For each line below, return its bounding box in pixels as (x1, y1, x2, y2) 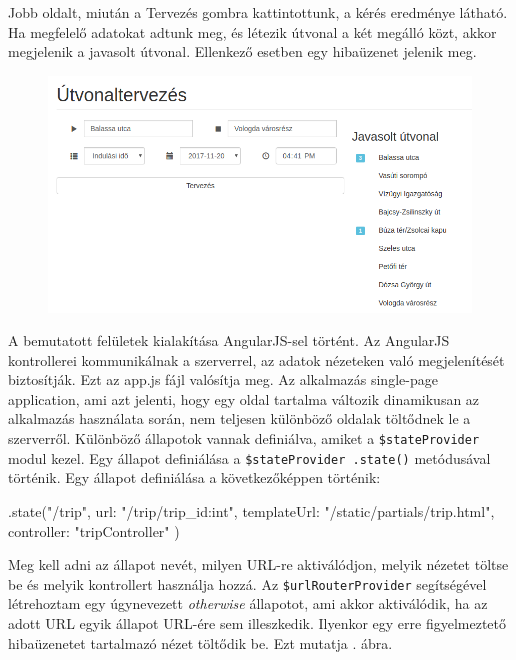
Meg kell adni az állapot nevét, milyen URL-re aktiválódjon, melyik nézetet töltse (8, 554, 509, 575)
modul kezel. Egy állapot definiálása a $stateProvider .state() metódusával (8, 447, 491, 468)
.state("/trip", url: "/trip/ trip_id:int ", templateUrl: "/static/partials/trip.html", (8, 500, 495, 521)
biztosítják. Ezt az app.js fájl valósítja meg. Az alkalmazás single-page (8, 369, 438, 390)
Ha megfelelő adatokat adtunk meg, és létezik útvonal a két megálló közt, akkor (8, 21, 497, 42)
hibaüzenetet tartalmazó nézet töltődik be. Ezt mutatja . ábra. (8, 632, 393, 653)
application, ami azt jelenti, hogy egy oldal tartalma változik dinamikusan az (8, 388, 480, 409)
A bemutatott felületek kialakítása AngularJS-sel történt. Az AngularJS (8, 330, 450, 351)
